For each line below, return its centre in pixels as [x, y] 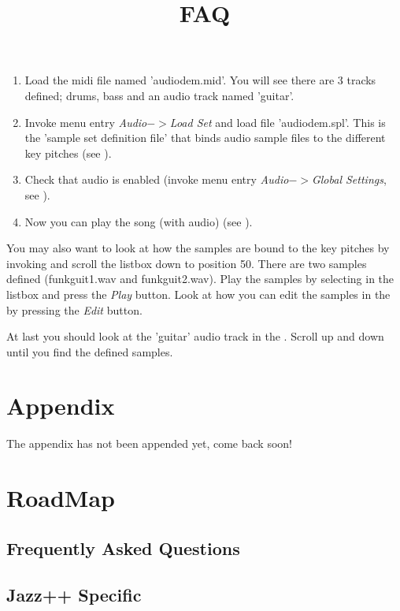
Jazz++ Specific [74, 594]
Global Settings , [349, 179]
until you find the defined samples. [90, 351]
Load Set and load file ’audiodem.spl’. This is [278, 122]
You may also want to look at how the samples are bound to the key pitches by [198, 248]
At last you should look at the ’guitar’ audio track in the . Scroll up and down [195, 336]
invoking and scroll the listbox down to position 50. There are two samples [187, 263]
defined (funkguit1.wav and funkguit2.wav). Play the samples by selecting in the [200, 279]
